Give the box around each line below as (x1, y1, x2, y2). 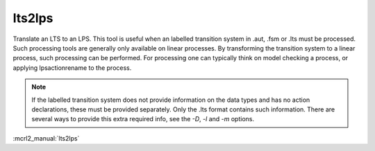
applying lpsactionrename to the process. (12, 63, 132, 72)
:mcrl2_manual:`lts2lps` (12, 134, 80, 142)
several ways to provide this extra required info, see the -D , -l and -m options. (31, 115, 255, 123)
